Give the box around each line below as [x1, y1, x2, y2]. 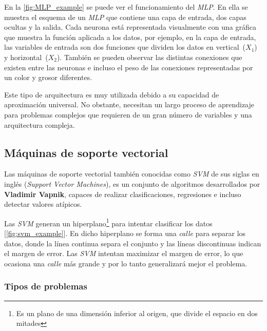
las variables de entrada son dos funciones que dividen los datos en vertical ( [4, 42, 246, 52]
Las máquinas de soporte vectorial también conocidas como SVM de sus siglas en [4, 168, 259, 179]
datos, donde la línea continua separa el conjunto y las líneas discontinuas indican [4, 238, 261, 248]
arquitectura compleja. [4, 119, 75, 130]
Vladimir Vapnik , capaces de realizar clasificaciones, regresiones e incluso [4, 188, 241, 199]
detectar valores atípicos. [4, 199, 82, 209]
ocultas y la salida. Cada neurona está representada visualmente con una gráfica [4, 22, 256, 32]
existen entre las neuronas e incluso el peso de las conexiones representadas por [4, 62, 253, 72]
